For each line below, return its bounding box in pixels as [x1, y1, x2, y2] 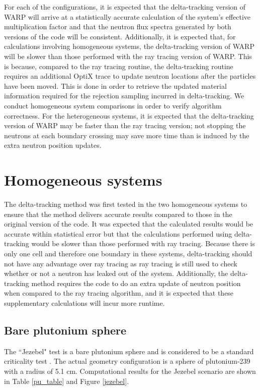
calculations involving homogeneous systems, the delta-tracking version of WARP [4, 41, 254, 51]
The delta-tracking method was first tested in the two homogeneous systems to [4, 199, 247, 209]
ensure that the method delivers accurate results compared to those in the [4, 208, 232, 219]
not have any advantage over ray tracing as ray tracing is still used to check [4, 258, 237, 268]
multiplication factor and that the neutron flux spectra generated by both [4, 21, 231, 32]
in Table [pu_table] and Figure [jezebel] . [4, 375, 129, 386]
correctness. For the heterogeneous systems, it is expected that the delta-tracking [4, 110, 254, 121]
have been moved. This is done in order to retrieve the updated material [4, 80, 227, 91]
